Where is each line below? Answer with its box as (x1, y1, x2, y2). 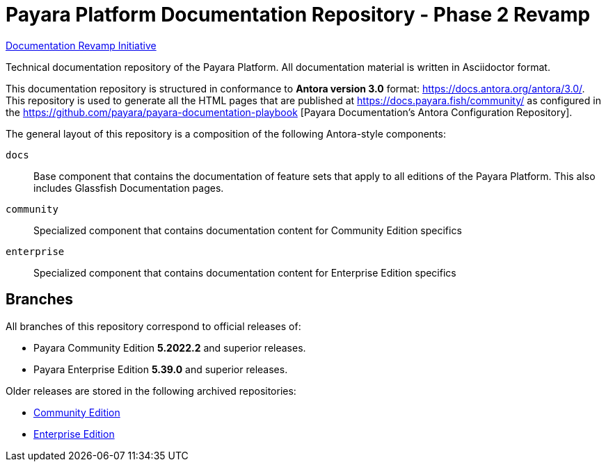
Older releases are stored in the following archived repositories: (6, 384, 296, 397)
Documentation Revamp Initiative (6, 39, 157, 51)
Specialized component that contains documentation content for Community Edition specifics (33, 224, 462, 236)
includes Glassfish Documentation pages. (33, 181, 224, 194)
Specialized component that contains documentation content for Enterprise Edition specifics (33, 266, 456, 279)
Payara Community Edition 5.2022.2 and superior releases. (33, 341, 306, 354)
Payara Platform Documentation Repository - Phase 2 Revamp (6, 3, 591, 26)
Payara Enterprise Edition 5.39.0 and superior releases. (33, 363, 288, 375)
